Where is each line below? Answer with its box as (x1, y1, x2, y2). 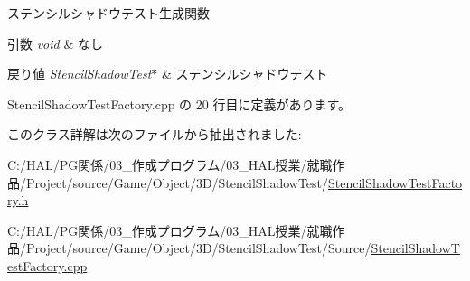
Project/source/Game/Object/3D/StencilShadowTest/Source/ (25, 239, 371, 258)
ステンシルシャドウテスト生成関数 (7, 4, 210, 22)
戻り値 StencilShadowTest (7, 64, 152, 83)
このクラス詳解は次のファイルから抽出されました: (7, 125, 302, 144)
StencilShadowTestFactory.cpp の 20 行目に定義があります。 (7, 94, 352, 113)
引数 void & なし (7, 33, 103, 52)
